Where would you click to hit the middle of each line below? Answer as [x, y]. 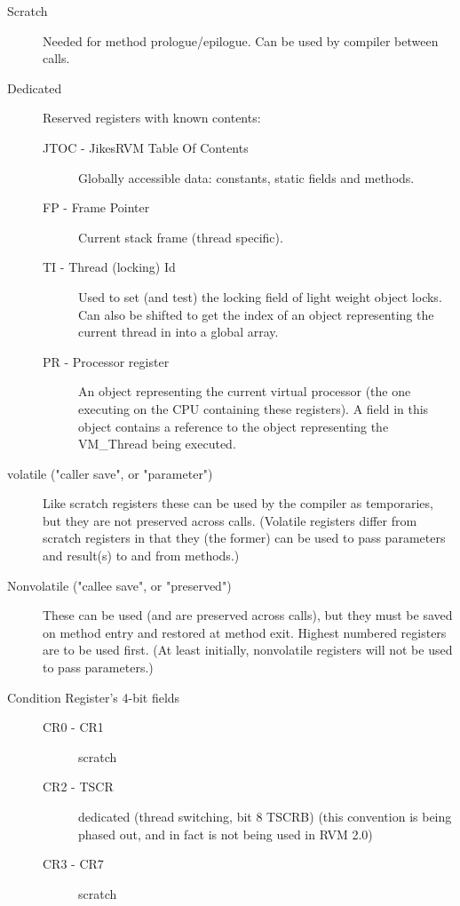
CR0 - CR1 [73, 727]
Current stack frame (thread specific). [181, 237]
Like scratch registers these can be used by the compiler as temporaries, [238, 503]
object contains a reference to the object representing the [234, 426]
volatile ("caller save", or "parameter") [110, 473]
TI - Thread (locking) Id [109, 267]
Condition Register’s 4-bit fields [94, 697]
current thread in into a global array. [178, 332]
